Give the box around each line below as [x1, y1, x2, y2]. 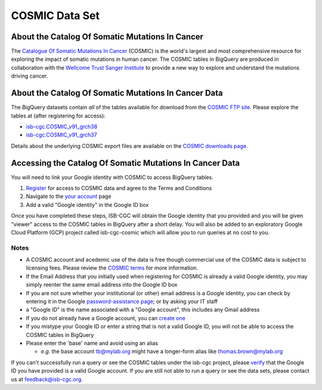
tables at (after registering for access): [11, 112, 106, 119]
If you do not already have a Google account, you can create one [26, 314, 186, 321]
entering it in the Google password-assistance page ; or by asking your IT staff [26, 298, 218, 305]
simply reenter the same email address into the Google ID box [26, 281, 178, 289]
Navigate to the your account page [26, 193, 112, 200]
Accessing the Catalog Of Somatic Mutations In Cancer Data [11, 158, 240, 168]
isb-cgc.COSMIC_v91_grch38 [26, 123, 98, 130]
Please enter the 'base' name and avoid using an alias [26, 340, 158, 346]
